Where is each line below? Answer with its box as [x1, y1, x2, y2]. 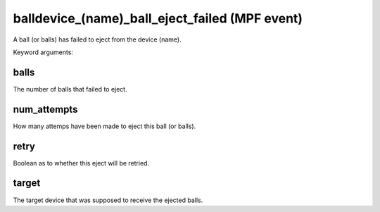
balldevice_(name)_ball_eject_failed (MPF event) [13, 11, 303, 26]
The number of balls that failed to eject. [13, 85, 127, 93]
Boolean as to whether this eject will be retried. [13, 158, 150, 167]
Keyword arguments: [13, 48, 74, 56]
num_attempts [13, 103, 78, 116]
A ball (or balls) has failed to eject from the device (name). [13, 35, 182, 44]
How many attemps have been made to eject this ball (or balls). [13, 122, 196, 130]
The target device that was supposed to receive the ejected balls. [13, 196, 203, 204]
